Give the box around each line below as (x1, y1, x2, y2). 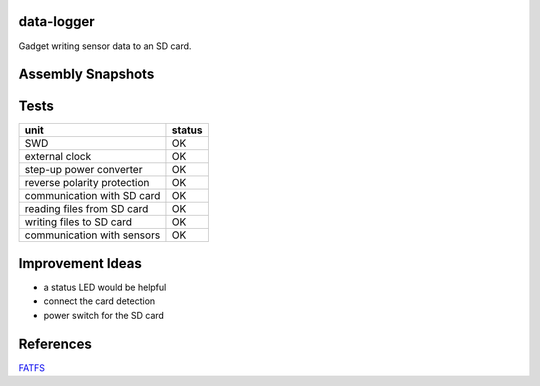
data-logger (18, 13, 95, 30)
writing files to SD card (24, 215, 133, 229)
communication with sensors (24, 228, 161, 242)
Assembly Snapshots (18, 66, 155, 83)
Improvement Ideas (18, 255, 142, 272)
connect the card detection (43, 295, 156, 307)
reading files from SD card (24, 202, 149, 216)
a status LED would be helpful (43, 281, 167, 293)
